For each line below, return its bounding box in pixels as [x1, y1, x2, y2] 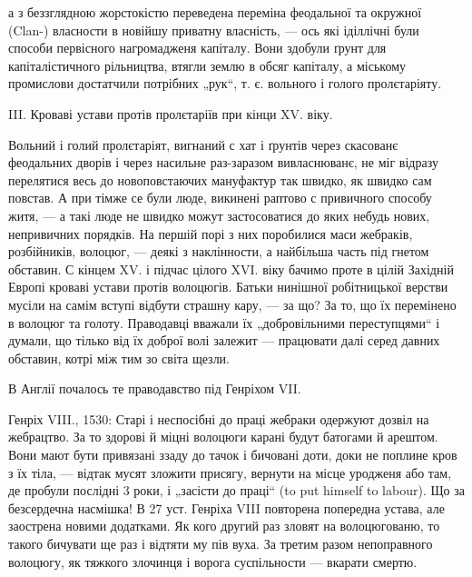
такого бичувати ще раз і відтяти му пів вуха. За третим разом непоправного [8, 534, 433, 553]
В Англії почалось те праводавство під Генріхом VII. [8, 379, 301, 398]
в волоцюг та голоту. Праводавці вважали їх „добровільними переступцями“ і [8, 313, 440, 332]
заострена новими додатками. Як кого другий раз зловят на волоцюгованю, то [8, 516, 440, 535]
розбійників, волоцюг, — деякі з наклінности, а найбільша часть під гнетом [8, 242, 429, 261]
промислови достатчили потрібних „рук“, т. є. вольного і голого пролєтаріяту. [8, 74, 442, 93]
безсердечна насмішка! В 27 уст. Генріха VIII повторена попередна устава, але [8, 498, 445, 517]
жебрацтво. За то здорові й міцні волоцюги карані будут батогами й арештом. [8, 427, 438, 446]
